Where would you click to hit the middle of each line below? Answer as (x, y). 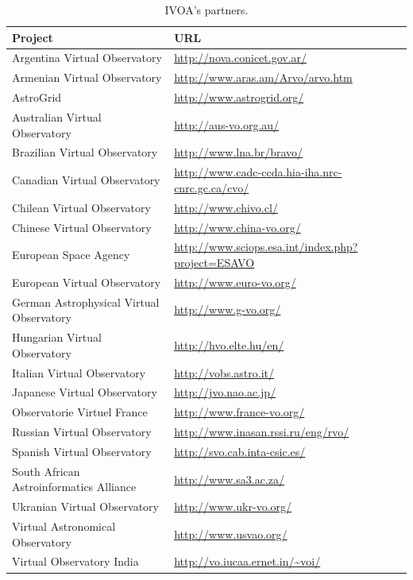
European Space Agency (71, 255)
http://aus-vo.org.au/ (227, 124)
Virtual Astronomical (64, 526)
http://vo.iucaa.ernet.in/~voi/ (247, 561)
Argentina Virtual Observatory (87, 58)
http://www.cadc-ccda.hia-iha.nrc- (258, 172)
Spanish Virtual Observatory (82, 451)
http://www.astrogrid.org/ (239, 97)
